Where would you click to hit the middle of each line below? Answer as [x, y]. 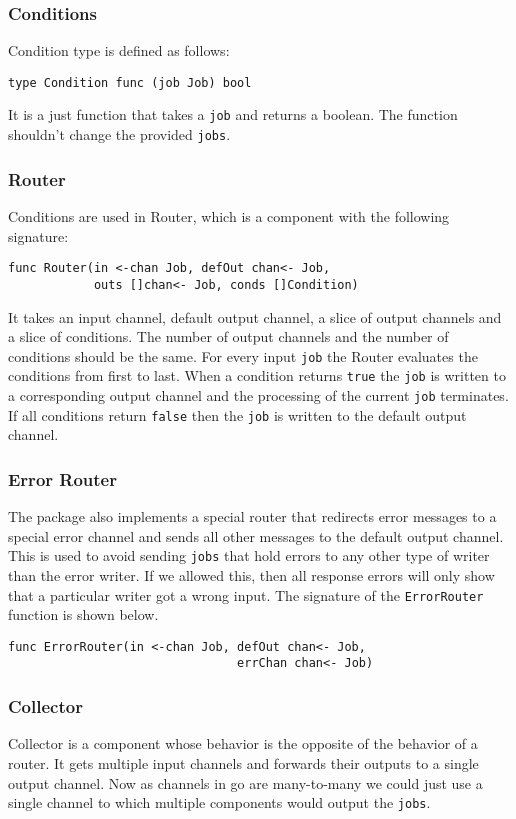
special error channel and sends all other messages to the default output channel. [256, 535]
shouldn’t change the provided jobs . [119, 134]
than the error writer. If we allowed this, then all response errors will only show [251, 574]
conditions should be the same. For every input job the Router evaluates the [243, 355]
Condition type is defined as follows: [119, 50]
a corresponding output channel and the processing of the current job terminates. [258, 395]
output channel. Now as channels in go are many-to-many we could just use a [245, 782]
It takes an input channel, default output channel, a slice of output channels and [255, 316]
